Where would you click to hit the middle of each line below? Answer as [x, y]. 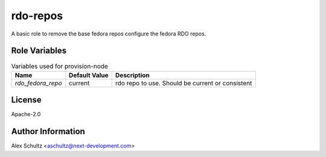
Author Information [48, 131]
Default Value [88, 75]
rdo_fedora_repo [39, 83]
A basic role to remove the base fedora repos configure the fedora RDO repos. [109, 34]
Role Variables [39, 51]
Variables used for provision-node [59, 66]
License [26, 100]
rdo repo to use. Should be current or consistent [184, 83]
